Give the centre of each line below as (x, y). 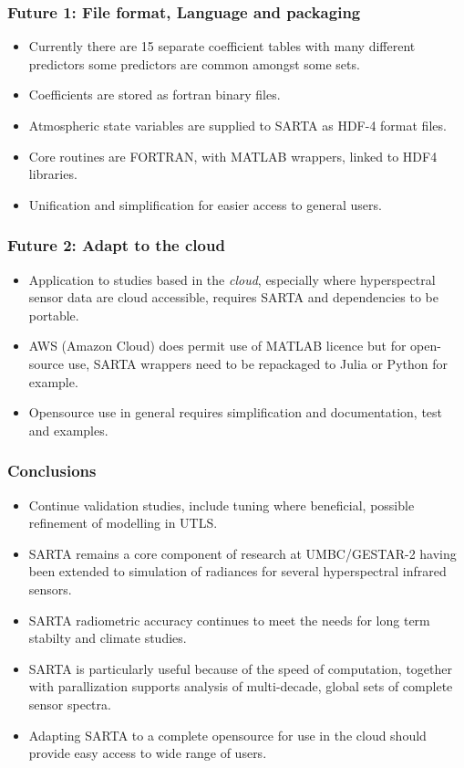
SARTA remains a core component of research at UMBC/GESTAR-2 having (242, 553)
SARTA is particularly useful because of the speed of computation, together (240, 668)
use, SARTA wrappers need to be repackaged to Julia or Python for (258, 363)
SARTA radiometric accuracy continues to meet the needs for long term (229, 620)
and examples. (68, 430)
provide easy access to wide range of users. (148, 753)
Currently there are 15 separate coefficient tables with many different (222, 46)
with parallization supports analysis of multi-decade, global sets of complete (241, 686)
